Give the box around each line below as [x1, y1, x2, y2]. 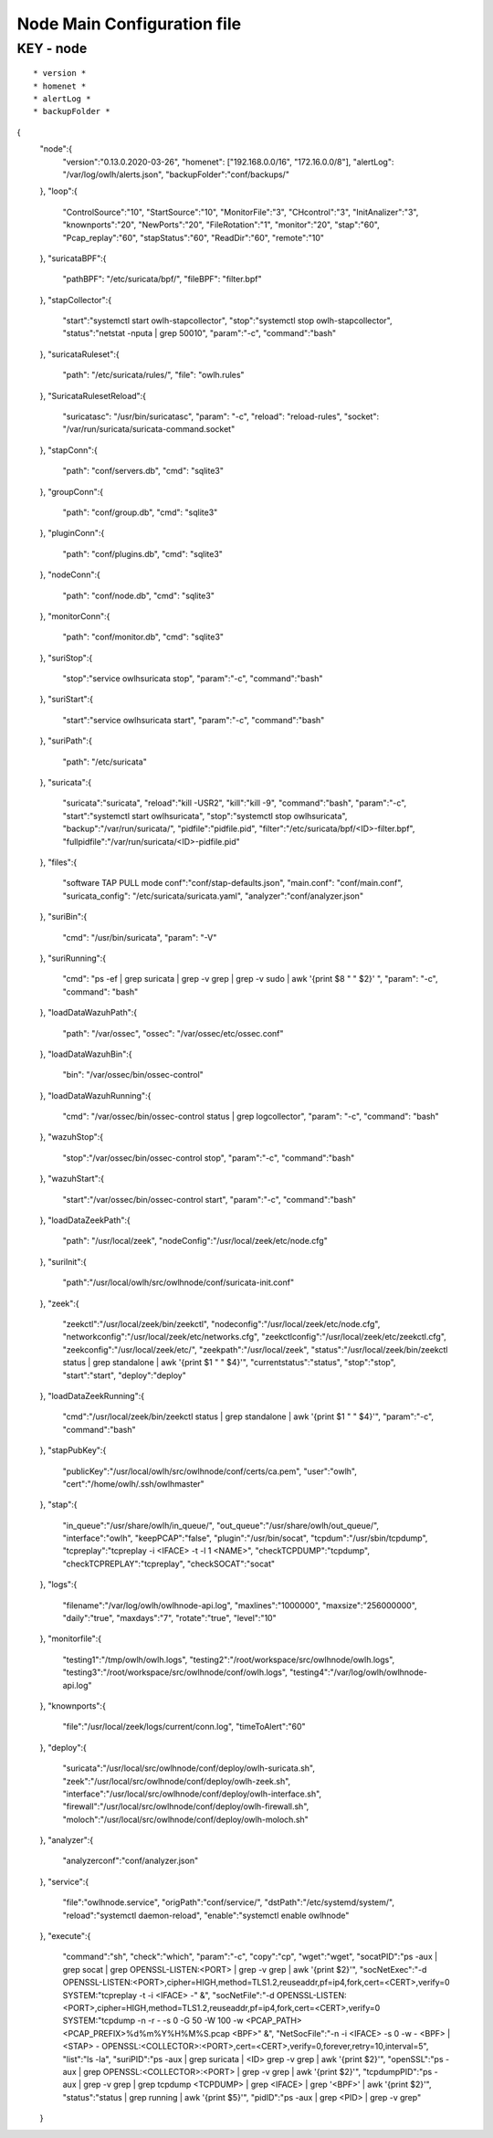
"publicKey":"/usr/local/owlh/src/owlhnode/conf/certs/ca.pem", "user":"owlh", [62, 1466, 358, 1477]
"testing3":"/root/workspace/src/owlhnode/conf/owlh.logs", [62, 1667, 288, 1678]
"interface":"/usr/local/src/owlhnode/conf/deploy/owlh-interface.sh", [62, 1788, 322, 1799]
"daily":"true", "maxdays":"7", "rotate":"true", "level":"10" [62, 1613, 278, 1624]
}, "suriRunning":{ [39, 953, 107, 964]
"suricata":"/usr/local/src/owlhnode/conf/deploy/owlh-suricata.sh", [62, 1763, 315, 1774]
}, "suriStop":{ [39, 652, 93, 663]
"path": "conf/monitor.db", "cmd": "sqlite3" [62, 631, 224, 643]
